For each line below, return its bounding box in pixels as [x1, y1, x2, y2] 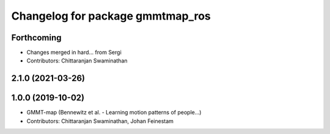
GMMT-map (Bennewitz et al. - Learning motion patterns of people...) [26, 109, 202, 116]
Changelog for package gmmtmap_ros [11, 9, 211, 23]
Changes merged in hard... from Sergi [26, 49, 122, 56]
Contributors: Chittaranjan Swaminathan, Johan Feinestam [26, 117, 174, 125]
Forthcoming [11, 32, 62, 43]
